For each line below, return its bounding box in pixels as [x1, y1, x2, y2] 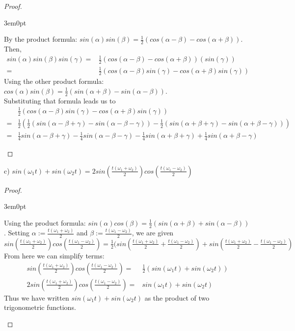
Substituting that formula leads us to [4, 95, 116, 105]
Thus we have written [4, 292, 69, 303]
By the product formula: [4, 34, 78, 44]
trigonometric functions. [4, 302, 76, 312]
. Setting [4, 228, 30, 238]
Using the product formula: [4, 217, 86, 228]
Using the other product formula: [4, 76, 104, 86]
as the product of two [144, 292, 210, 303]
